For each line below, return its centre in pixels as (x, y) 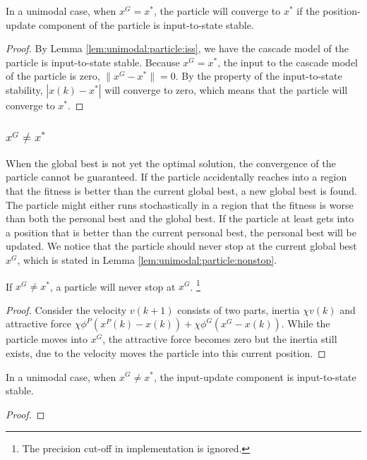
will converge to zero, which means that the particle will (226, 89)
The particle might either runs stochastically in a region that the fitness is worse (180, 204)
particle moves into (47, 339)
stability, (24, 89)
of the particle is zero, (53, 76)
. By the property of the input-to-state (259, 76)
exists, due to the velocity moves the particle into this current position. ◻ (166, 352)
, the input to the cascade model (288, 62)
